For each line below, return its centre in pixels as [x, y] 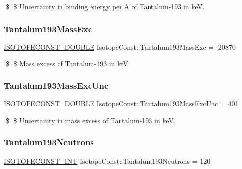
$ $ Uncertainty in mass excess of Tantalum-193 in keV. [91, 120]
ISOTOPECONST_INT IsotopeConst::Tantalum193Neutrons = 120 [107, 160]
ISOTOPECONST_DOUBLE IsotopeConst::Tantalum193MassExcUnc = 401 [121, 104]
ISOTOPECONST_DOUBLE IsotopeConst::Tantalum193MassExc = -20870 [120, 47]
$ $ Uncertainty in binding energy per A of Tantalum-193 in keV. [105, 6]
